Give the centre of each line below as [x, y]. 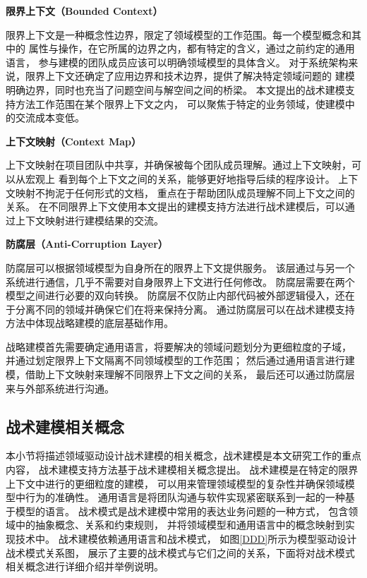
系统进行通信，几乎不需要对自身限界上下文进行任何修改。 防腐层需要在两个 [180, 281]
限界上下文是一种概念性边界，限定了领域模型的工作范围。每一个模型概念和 [179, 34]
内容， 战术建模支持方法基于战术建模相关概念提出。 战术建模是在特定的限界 [182, 470]
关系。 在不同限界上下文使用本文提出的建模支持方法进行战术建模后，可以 [175, 206]
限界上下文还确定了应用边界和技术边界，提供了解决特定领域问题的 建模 [190, 76]
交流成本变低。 [50, 118]
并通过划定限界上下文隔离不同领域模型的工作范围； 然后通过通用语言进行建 [180, 360]
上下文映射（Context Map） [73, 141]
